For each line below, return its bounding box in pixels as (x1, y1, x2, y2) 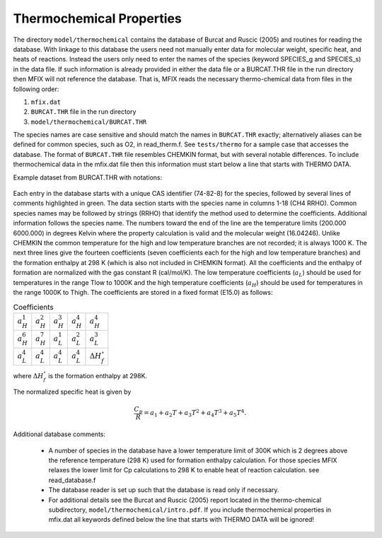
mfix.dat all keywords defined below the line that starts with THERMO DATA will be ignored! (48, 515, 315, 524)
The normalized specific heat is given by (13, 387, 132, 396)
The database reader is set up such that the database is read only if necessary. (48, 486, 279, 494)
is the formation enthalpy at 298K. (48, 371, 148, 380)
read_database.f (48, 476, 96, 484)
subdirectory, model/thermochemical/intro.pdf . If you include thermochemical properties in (48, 505, 332, 514)
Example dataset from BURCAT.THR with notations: (13, 173, 163, 182)
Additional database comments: (13, 430, 106, 438)
